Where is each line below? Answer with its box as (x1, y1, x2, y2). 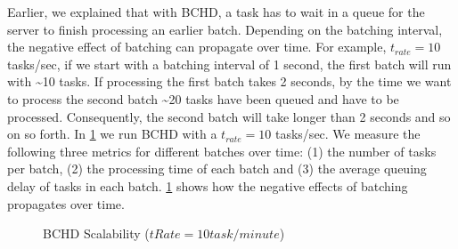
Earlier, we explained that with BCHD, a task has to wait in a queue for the (7, 3, 425, 20)
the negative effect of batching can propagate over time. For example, (7, 37, 387, 56)
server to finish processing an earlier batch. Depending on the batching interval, (7, 20, 443, 38)
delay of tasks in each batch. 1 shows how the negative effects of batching (7, 176, 408, 195)
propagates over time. (7, 194, 125, 213)
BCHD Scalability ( (43, 224, 150, 243)
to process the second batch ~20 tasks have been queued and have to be (7, 89, 399, 108)
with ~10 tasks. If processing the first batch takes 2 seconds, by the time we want (7, 72, 452, 91)
